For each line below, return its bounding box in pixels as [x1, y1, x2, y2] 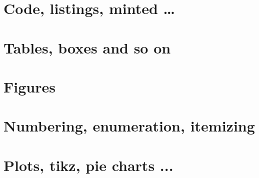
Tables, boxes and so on [3, 37, 171, 57]
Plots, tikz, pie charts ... [3, 154, 173, 175]
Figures [3, 76, 55, 96]
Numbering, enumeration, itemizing [3, 115, 255, 136]
